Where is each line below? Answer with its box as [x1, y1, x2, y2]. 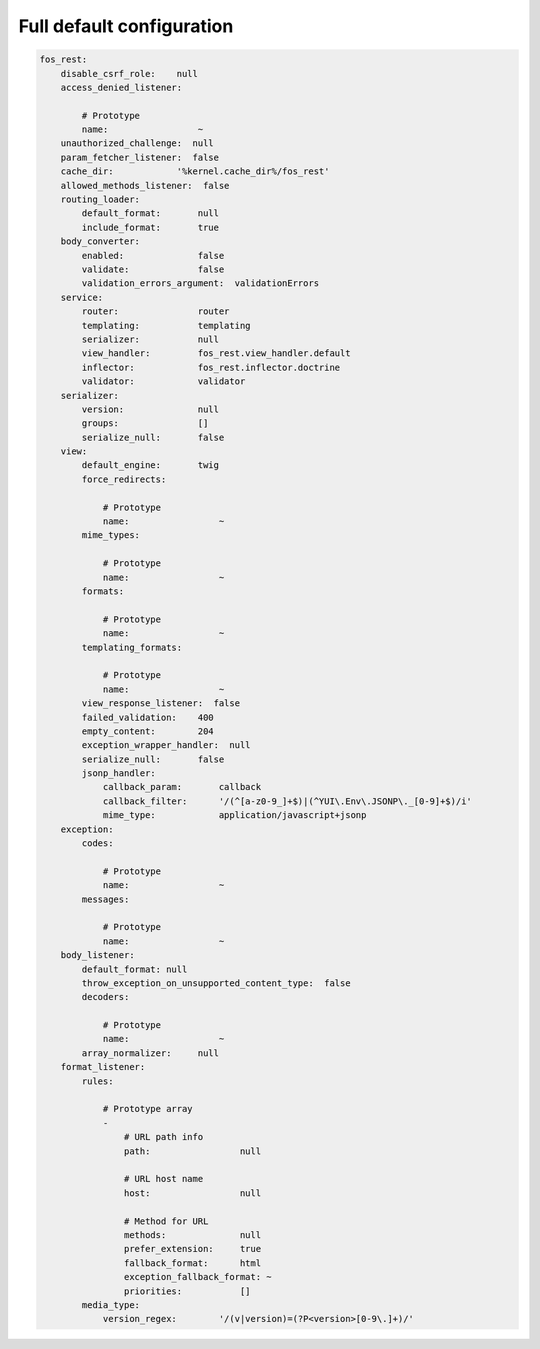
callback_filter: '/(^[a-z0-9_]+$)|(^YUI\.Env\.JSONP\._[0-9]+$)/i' [102, 795, 472, 807]
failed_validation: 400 [81, 711, 214, 723]
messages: [81, 893, 130, 905]
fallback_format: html [123, 1257, 262, 1269]
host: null [123, 1187, 262, 1199]
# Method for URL [123, 1215, 209, 1227]
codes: [81, 838, 114, 849]
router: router [81, 306, 230, 317]
